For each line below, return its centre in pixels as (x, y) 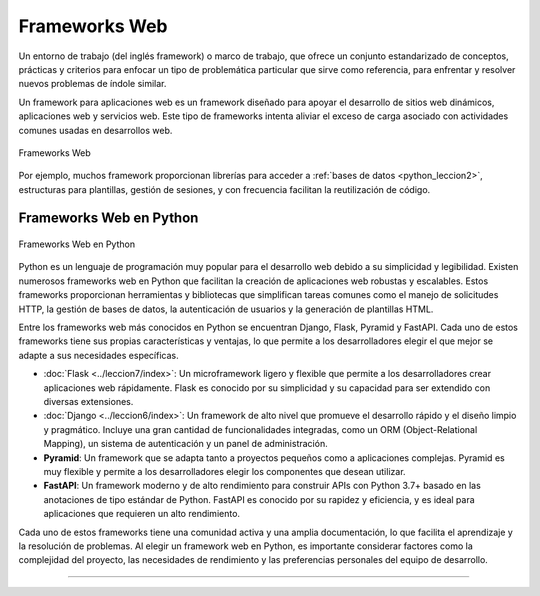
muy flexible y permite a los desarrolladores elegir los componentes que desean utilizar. (224, 471)
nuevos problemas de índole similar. (92, 84)
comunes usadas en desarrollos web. (95, 130)
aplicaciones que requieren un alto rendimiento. (141, 514)
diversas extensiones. (88, 401)
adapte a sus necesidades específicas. (98, 355)
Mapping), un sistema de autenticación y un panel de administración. (186, 444)
